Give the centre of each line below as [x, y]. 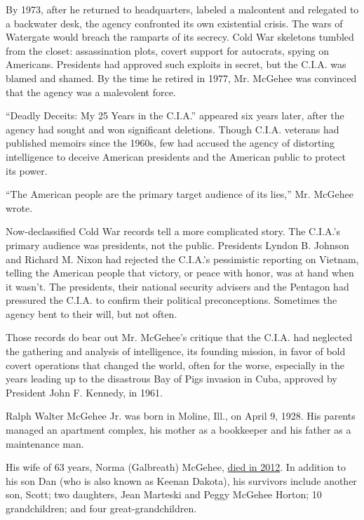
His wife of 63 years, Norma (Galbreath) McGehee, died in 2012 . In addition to [176, 467]
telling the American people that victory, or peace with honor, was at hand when [180, 273]
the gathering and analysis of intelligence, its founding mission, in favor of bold [176, 351]
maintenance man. [45, 443]
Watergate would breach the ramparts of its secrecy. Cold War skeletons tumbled [180, 37]
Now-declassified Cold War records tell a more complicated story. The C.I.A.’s [173, 231]
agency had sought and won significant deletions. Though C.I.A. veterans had [173, 129]
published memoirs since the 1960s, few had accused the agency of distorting [170, 143]
